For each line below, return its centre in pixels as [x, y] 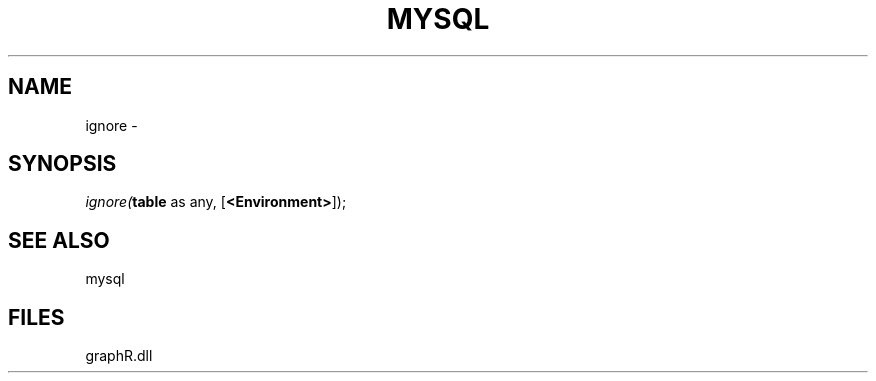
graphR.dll [119, 356]
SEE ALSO [59, 240]
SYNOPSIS [62, 164]
